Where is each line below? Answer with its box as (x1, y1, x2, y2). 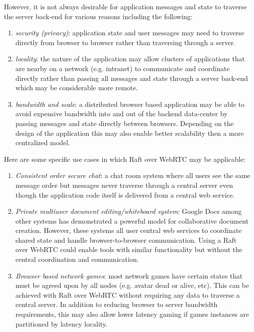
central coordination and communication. (15, 254, 139, 264)
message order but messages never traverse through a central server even (15, 179, 233, 190)
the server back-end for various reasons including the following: (4, 11, 193, 21)
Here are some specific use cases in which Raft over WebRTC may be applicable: (4, 153, 246, 164)
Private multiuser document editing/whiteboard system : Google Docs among (15, 206, 242, 216)
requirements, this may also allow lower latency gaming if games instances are (15, 309, 249, 319)
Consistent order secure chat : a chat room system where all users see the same (15, 170, 251, 180)
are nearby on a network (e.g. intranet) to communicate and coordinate (15, 63, 230, 73)
